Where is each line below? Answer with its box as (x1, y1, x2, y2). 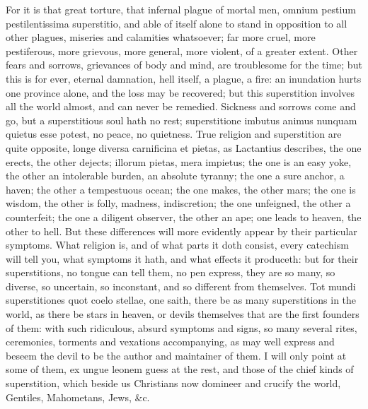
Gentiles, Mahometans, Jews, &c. (6, 389, 150, 404)
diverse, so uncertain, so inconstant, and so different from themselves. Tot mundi (6, 278, 356, 293)
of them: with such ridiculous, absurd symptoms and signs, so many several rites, (6, 320, 357, 335)
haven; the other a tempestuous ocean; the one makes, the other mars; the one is (6, 182, 356, 196)
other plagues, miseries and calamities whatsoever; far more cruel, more (6, 30, 316, 45)
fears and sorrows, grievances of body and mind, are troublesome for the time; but (6, 57, 362, 72)
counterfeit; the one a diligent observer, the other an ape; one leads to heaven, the (6, 209, 362, 224)
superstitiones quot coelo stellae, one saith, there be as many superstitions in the (6, 292, 357, 307)
